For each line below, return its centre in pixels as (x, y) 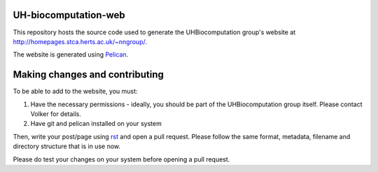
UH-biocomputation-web (69, 15)
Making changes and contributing (88, 74)
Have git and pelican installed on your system (96, 124)
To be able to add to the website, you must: (75, 92)
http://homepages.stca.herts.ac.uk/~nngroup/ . (80, 41)
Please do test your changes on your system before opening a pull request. (121, 159)
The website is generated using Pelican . (71, 55)
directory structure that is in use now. (66, 146)
